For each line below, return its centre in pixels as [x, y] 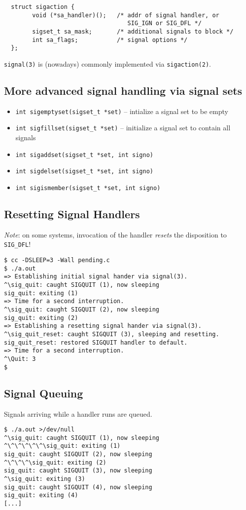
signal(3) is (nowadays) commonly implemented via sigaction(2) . [107, 63]
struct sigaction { [43, 7]
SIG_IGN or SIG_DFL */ [164, 23]
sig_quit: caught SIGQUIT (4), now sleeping [78, 487]
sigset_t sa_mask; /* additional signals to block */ [133, 31]
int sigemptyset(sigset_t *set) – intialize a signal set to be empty [122, 111]
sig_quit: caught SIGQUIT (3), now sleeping [78, 471]
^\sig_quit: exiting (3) [45, 479]
